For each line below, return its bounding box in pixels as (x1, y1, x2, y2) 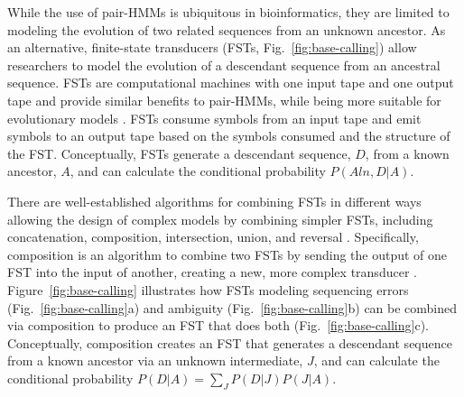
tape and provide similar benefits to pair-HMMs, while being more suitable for (7, 90, 441, 109)
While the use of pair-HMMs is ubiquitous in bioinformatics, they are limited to (7, 3, 450, 21)
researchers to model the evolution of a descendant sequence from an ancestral (7, 55, 441, 74)
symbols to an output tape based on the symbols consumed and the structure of (7, 126, 450, 145)
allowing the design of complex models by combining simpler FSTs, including (7, 209, 433, 228)
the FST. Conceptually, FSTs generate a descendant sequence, (7, 143, 351, 162)
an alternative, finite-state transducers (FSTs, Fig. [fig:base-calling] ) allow (7, 38, 417, 57)
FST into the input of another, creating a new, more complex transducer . (7, 263, 417, 282)
